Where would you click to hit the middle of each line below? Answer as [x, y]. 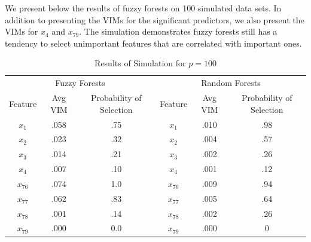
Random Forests [231, 83]
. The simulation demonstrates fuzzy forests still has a [178, 31]
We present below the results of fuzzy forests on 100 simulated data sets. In [143, 8]
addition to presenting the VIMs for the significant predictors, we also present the [155, 19]
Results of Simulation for [140, 63]
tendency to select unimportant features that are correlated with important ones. [153, 43]
